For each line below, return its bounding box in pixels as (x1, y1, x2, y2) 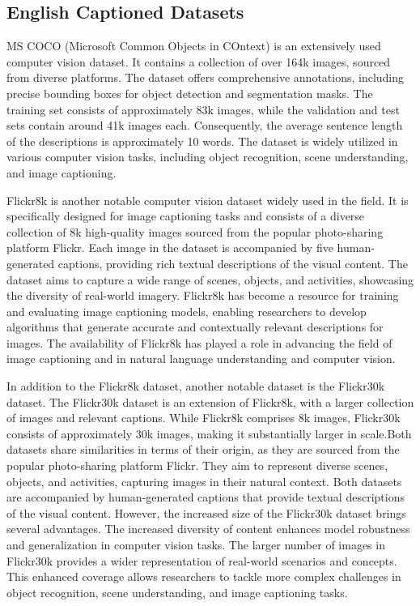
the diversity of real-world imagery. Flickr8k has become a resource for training (6, 287, 399, 304)
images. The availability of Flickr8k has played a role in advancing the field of (6, 334, 392, 351)
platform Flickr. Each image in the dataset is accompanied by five (6, 239, 333, 256)
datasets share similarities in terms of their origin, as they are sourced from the (6, 441, 400, 458)
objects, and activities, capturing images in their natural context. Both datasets (6, 472, 402, 489)
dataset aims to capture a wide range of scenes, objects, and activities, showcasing (6, 271, 414, 288)
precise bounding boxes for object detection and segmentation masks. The (6, 84, 373, 101)
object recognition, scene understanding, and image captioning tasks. (6, 583, 348, 600)
